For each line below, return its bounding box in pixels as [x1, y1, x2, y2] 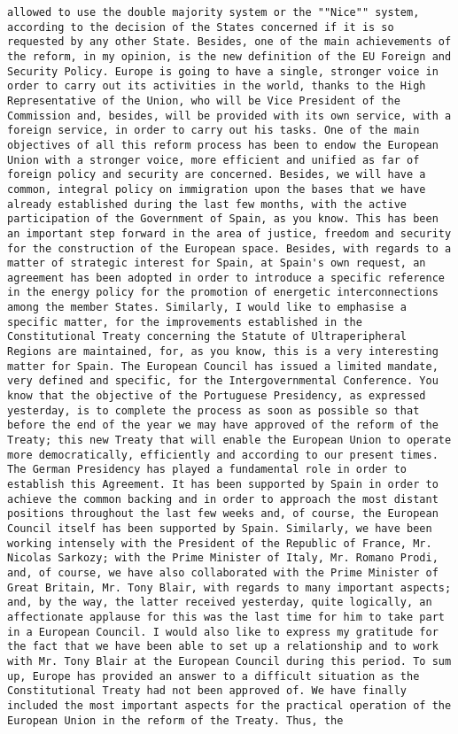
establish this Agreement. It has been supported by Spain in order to [7, 478, 439, 491]
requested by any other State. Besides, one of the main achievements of [7, 35, 452, 49]
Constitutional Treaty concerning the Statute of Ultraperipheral [7, 330, 408, 344]
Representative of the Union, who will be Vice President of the [7, 94, 400, 107]
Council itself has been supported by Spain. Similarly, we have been [7, 522, 432, 535]
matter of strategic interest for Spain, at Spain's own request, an [7, 257, 426, 270]
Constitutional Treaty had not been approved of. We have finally [7, 684, 408, 698]
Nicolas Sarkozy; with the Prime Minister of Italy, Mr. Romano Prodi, [7, 552, 439, 565]
